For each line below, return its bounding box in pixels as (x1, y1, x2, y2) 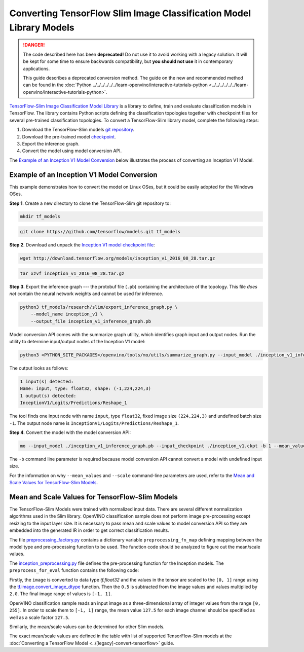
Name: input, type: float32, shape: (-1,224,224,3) (20, 386, 151, 391)
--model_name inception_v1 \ (30, 311, 103, 317)
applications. (23, 65, 50, 71)
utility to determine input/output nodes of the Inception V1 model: (9, 339, 145, 345)
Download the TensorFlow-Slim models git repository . (22, 127, 134, 133)
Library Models (9, 22, 74, 33)
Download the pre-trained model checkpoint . (22, 133, 116, 139)
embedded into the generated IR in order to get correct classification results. (9, 527, 170, 533)
